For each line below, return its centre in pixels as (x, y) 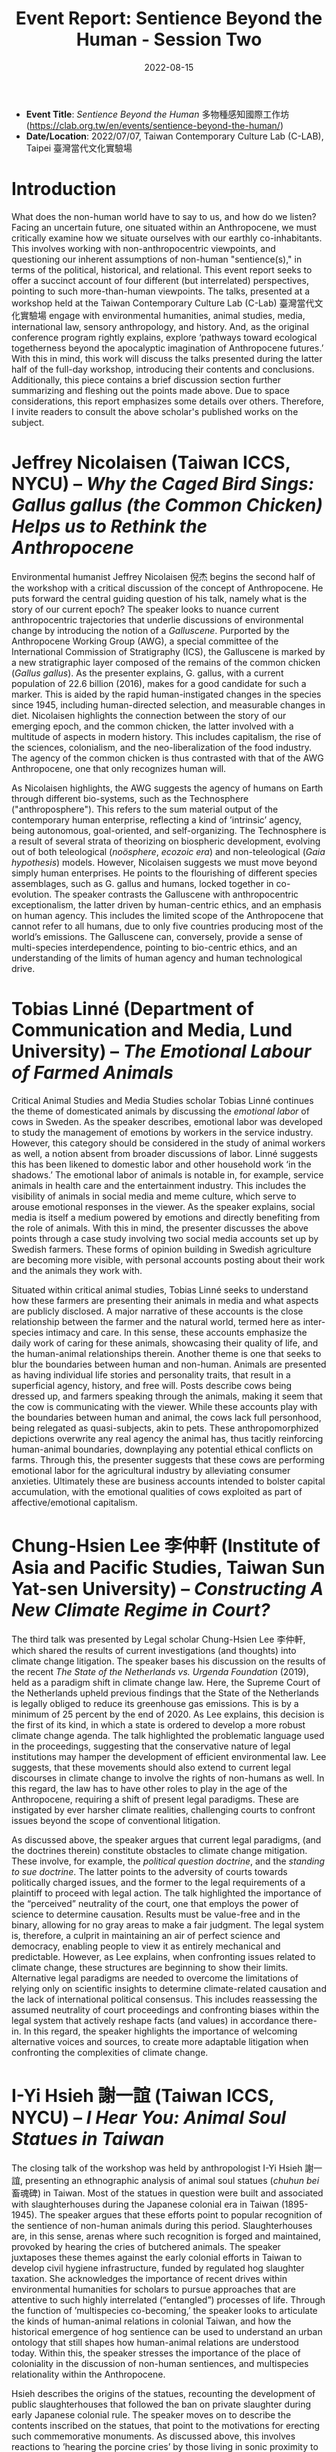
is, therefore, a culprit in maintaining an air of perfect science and (146, 1935)
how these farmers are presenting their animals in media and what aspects (165, 1300)
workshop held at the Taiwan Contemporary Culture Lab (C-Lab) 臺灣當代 (163, 303)
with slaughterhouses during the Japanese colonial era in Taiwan (145, 2204)
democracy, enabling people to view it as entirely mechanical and (146, 1946)
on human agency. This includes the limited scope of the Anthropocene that (167, 915)
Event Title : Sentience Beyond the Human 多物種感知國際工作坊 (157, 114)
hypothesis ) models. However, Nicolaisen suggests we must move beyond (164, 862)
